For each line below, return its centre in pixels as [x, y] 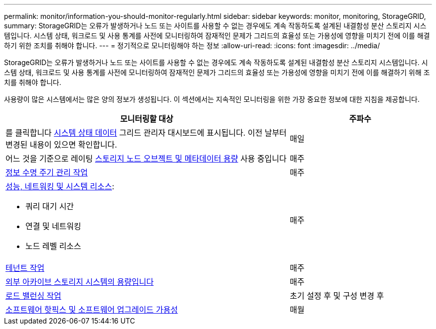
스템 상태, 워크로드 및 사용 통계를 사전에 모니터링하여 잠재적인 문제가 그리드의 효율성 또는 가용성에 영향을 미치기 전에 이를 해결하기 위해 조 [217, 72]
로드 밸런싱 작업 [34, 296]
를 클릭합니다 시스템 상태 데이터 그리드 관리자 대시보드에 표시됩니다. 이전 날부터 [146, 133]
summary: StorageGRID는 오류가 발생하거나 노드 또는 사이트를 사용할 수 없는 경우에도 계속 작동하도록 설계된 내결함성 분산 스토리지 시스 [215, 26]
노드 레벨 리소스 [54, 246]
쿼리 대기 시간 [50, 206]
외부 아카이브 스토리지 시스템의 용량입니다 [80, 282]
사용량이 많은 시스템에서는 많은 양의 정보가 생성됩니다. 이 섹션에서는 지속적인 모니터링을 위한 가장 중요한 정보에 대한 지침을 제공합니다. [212, 99]
